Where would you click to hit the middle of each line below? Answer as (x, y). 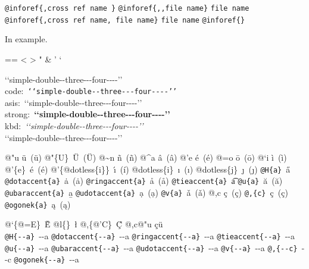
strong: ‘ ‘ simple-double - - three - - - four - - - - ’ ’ (88, 114)
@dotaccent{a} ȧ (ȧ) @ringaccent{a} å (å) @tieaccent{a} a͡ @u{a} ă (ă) (144, 181)
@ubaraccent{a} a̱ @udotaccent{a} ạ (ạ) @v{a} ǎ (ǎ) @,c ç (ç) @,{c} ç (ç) (146, 193)
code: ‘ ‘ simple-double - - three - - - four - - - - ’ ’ (91, 91)
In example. (26, 39)
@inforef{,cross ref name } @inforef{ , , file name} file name (127, 8)
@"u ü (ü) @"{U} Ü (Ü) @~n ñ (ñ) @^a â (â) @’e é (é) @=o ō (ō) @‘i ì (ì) (146, 157)
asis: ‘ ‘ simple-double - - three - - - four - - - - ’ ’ (74, 102)
